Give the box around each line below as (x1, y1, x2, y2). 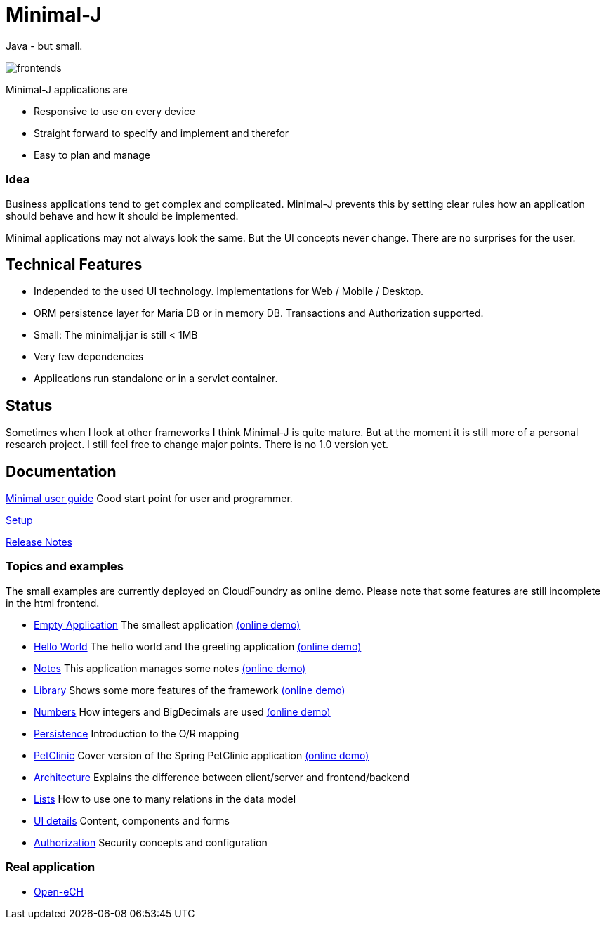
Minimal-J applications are (6, 83, 128, 96)
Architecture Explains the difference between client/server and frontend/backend (34, 770, 409, 783)
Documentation (6, 462, 117, 480)
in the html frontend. (6, 596, 100, 609)
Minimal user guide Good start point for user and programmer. (6, 492, 293, 505)
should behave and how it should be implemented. (6, 209, 239, 222)
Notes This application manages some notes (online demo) (34, 662, 306, 674)
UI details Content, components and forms (34, 814, 230, 827)
